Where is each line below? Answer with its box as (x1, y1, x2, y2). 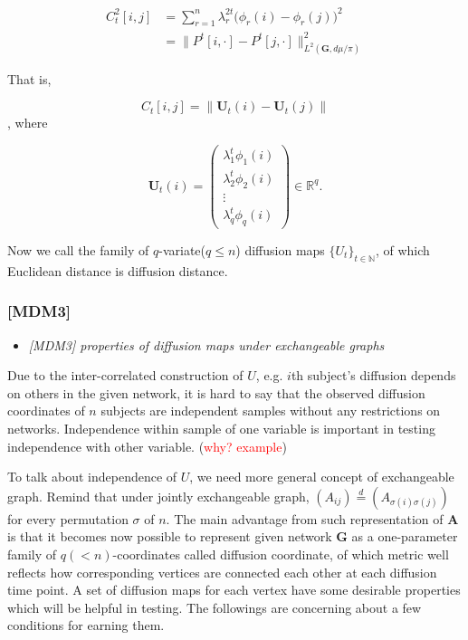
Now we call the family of (7, 241, 149, 259)
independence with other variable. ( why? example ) (7, 436, 287, 455)
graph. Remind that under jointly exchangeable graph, (7, 486, 310, 505)
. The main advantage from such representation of (166, 509, 444, 528)
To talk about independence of (7, 467, 177, 486)
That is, (7, 69, 52, 88)
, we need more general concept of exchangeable (189, 467, 454, 486)
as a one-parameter (351, 527, 458, 546)
